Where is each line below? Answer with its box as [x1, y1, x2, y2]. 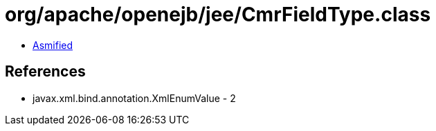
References [5, 63, 86, 81]
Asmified [33, 39, 73, 51]
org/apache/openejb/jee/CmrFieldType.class [5, 3, 431, 26]
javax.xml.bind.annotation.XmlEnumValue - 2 [33, 92, 236, 104]
